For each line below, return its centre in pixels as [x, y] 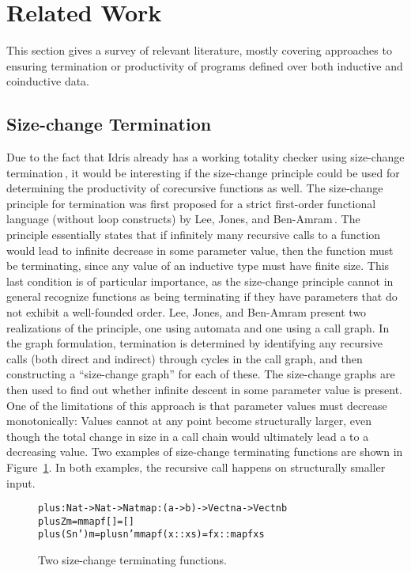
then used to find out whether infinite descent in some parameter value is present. [205, 390]
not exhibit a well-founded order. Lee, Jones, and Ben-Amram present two [187, 312]
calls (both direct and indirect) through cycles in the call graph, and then [185, 358]
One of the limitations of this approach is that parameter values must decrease [197, 405]
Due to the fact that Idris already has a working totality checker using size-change [205, 157]
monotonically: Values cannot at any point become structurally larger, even [189, 421]
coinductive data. [48, 81]
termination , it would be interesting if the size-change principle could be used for [203, 172]
